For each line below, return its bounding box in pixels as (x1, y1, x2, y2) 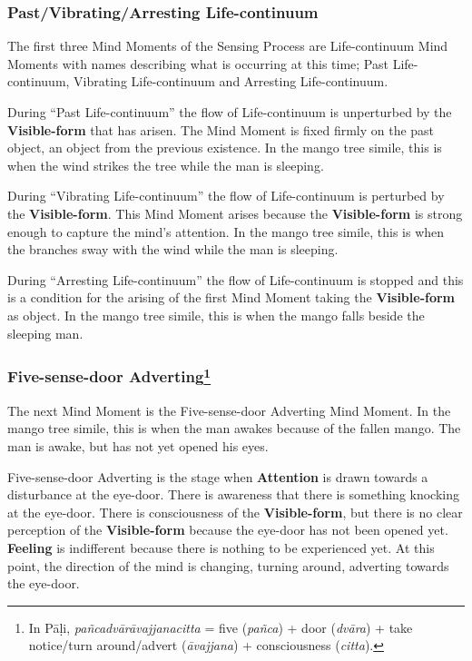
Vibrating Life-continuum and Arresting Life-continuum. (74, 72, 388, 91)
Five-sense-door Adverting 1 (7, 363, 211, 388)
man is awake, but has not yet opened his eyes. (7, 436, 269, 455)
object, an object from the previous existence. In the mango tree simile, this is (7, 138, 442, 157)
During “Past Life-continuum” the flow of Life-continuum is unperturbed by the (7, 103, 452, 121)
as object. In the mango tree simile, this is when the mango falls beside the (7, 305, 425, 324)
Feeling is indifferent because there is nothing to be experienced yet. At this (7, 538, 435, 557)
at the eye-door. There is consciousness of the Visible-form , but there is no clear (7, 502, 463, 521)
